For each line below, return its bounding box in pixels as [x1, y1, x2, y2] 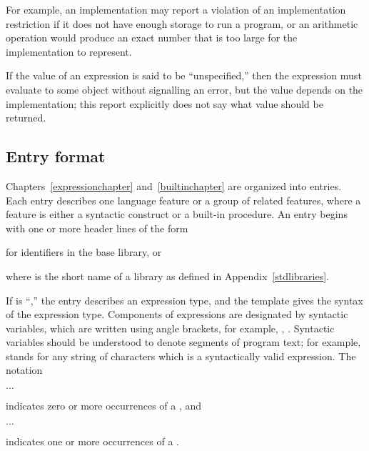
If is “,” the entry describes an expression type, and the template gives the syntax [6, 292, 363, 307]
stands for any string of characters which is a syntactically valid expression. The [6, 348, 356, 363]
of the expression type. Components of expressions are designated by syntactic [6, 307, 348, 322]
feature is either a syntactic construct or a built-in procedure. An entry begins [6, 207, 348, 222]
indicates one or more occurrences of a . [6, 433, 179, 448]
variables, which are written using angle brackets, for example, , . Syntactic [6, 320, 335, 335]
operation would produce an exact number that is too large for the [6, 30, 298, 45]
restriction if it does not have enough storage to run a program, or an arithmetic [6, 16, 358, 31]
